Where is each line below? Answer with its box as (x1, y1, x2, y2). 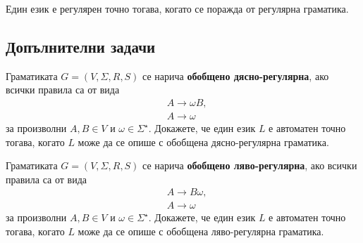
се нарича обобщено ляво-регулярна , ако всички (142, 158, 357, 173)
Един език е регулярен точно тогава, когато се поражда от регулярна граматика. (6, 1, 349, 15)
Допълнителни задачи (6, 35, 156, 57)
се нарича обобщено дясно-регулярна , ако (142, 68, 329, 83)
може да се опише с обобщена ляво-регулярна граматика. (78, 224, 324, 239)
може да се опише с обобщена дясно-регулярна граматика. (78, 134, 329, 149)
